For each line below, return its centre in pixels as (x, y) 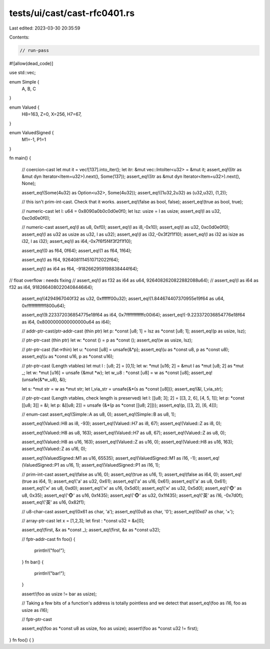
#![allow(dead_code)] (31, 63)
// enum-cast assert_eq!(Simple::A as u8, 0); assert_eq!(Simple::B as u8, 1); (99, 414)
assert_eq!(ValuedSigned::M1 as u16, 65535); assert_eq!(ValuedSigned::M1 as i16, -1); (109, 458)
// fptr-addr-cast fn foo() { (48, 539)
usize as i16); (35, 610)
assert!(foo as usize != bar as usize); (59, 594)
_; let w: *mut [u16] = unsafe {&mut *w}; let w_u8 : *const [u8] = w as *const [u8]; (106, 373)
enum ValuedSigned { (31, 133)
